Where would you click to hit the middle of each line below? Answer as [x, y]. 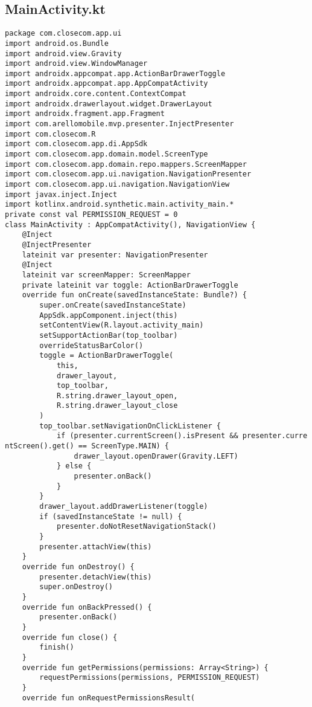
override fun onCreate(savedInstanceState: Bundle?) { [134, 295]
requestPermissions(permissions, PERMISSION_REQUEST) [150, 678]
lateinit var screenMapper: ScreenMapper [106, 275]
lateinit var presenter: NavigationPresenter [115, 255]
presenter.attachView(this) [96, 547]
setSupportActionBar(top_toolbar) [109, 335]
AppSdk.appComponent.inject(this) [109, 315]
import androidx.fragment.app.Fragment [85, 114]
